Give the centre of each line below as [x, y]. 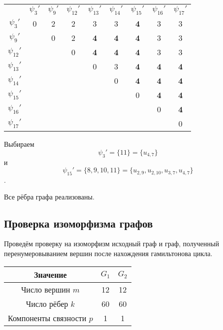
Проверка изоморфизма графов [79, 223]
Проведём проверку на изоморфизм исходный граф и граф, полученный [111, 244]
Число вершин [46, 289]
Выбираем [19, 144]
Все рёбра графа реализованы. [49, 196]
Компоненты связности [47, 318]
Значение [50, 274]
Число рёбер [47, 303]
